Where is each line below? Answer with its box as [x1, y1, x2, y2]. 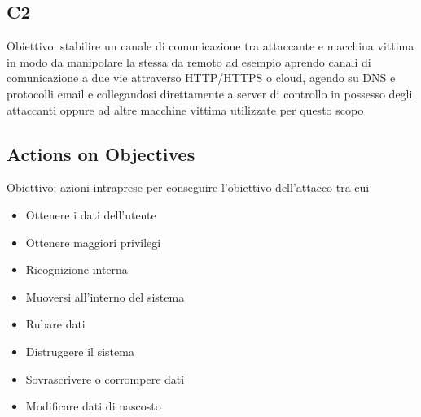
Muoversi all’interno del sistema [25, 288, 185, 305]
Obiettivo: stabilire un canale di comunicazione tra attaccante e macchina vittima [7, 37, 414, 54]
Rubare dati [25, 315, 86, 332]
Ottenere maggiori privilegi [25, 233, 161, 250]
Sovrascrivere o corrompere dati [25, 370, 185, 387]
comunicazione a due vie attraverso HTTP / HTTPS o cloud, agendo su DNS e [7, 69, 396, 86]
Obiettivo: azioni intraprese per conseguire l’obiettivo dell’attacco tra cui [7, 179, 370, 196]
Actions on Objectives [7, 141, 195, 166]
